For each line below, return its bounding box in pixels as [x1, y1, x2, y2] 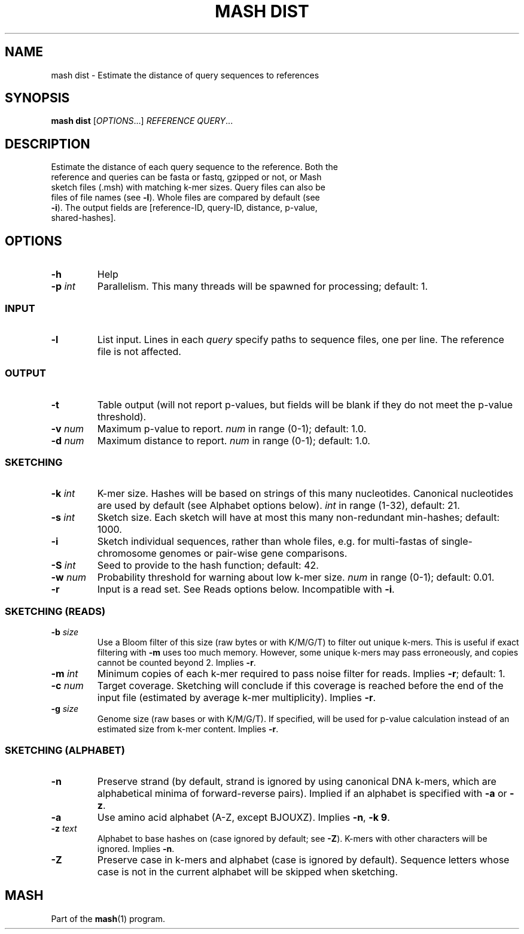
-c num [51, 680, 84, 692]
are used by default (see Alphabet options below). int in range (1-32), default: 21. [97, 499, 460, 512]
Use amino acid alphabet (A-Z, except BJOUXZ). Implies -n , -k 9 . [97, 811, 390, 823]
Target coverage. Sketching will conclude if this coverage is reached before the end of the [97, 680, 504, 692]
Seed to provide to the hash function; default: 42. [97, 559, 319, 572]
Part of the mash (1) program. [51, 913, 166, 924]
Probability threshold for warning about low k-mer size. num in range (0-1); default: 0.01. [97, 571, 495, 584]
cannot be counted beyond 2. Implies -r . [97, 657, 256, 668]
